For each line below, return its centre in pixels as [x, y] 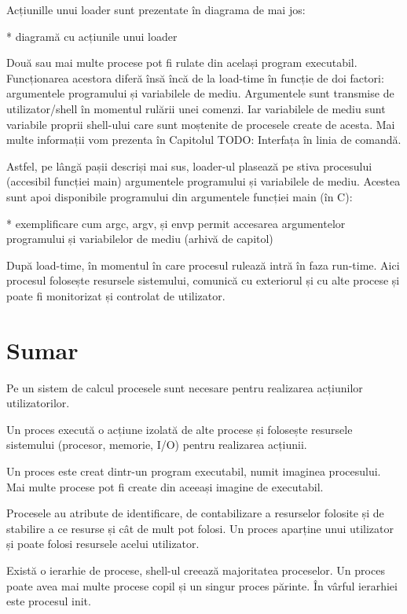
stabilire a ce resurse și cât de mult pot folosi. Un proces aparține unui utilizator [200, 528]
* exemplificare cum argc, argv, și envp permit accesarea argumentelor [176, 223]
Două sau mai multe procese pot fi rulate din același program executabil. [182, 63]
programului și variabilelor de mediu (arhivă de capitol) [140, 239]
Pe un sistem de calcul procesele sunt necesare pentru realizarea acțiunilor [185, 387]
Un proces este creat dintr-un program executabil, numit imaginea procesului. [194, 471]
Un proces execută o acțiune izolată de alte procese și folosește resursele [180, 429]
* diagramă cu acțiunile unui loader [92, 36]
